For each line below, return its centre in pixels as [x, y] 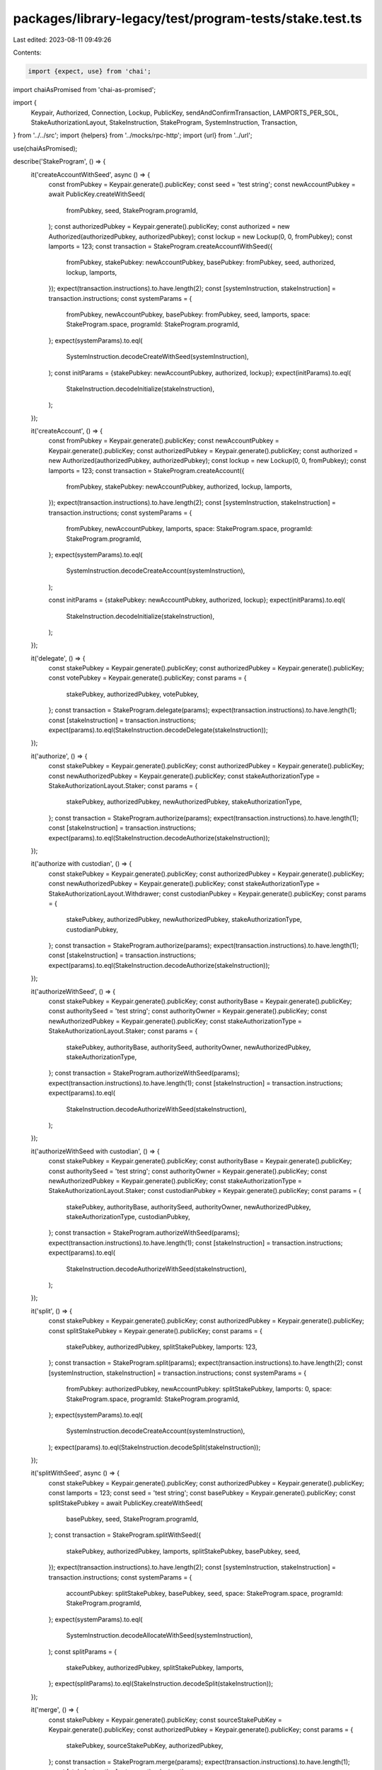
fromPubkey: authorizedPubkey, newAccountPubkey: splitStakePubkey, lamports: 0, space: [199, 1389]
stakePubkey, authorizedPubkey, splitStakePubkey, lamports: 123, [162, 1347]
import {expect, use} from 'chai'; [89, 71]
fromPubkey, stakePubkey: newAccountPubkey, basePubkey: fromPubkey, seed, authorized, [201, 263]
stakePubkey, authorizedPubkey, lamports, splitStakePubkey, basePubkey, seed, [183, 1551]
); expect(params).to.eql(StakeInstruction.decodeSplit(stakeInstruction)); [155, 1447]
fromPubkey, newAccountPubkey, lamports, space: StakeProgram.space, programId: [190, 529]
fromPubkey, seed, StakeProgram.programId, [132, 210]
